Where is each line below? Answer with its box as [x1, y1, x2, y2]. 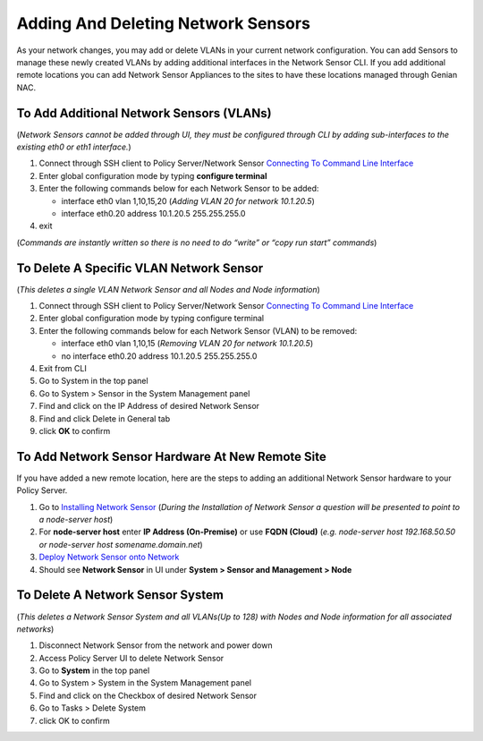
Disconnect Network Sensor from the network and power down [38, 640, 273, 651]
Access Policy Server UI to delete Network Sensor [38, 652, 225, 663]
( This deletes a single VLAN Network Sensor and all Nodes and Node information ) [16, 284, 321, 294]
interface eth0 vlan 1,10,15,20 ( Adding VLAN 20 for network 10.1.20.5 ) [61, 195, 315, 206]
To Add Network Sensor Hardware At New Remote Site [16, 448, 326, 464]
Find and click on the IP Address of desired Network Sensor [38, 401, 259, 412]
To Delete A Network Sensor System [16, 587, 224, 603]
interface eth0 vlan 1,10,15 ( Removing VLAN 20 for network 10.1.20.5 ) [61, 338, 314, 349]
